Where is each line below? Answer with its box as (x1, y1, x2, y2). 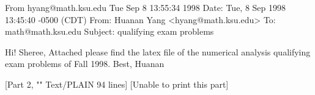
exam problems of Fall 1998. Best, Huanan (5, 57, 165, 70)
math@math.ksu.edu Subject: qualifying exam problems (5, 25, 214, 38)
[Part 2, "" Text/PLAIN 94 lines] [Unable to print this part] (5, 77, 229, 90)
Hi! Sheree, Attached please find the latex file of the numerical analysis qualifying (5, 45, 311, 58)
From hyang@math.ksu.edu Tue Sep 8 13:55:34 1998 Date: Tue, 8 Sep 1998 (5, 1, 286, 13)
